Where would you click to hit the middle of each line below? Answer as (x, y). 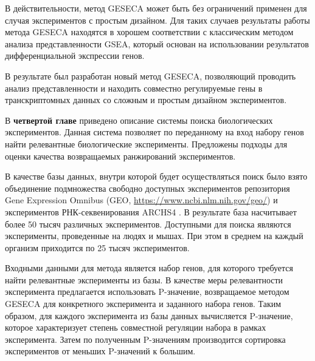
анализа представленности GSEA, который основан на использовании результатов (157, 43)
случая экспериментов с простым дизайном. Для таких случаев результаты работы (157, 20)
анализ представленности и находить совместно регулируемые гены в (134, 88)
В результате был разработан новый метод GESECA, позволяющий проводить (151, 76)
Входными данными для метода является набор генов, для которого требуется (149, 268)
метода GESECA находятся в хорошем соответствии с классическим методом (149, 32)
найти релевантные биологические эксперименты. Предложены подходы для (146, 143)
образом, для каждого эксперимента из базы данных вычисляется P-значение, (149, 315)
